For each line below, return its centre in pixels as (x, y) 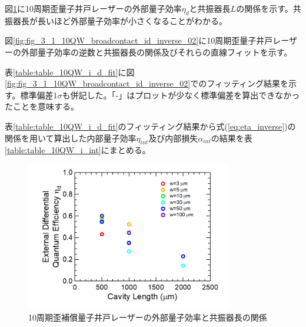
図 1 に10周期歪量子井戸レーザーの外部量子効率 (93, 8)
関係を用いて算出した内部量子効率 (71, 138)
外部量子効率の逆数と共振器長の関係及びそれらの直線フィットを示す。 (157, 52)
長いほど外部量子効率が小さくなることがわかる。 (132, 20)
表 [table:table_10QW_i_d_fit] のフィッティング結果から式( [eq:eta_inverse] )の (150, 126)
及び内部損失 (173, 138)
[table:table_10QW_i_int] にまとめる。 (78, 150)
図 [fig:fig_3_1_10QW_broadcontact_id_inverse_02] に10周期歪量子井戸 (139, 40)
